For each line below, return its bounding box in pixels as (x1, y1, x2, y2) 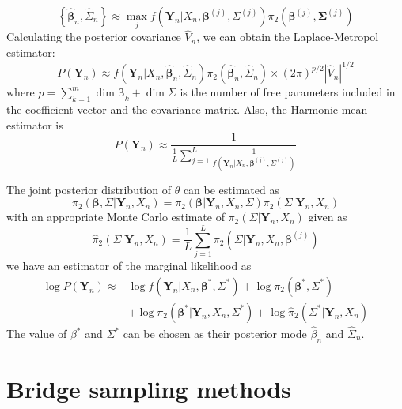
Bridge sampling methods (6, 373, 291, 404)
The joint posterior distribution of (6, 181, 171, 197)
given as (308, 208, 347, 225)
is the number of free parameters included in (180, 84, 396, 100)
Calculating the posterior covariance (6, 28, 181, 45)
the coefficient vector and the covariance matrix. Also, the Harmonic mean (6, 100, 368, 117)
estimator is (6, 116, 63, 133)
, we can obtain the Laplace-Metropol (196, 28, 379, 45)
